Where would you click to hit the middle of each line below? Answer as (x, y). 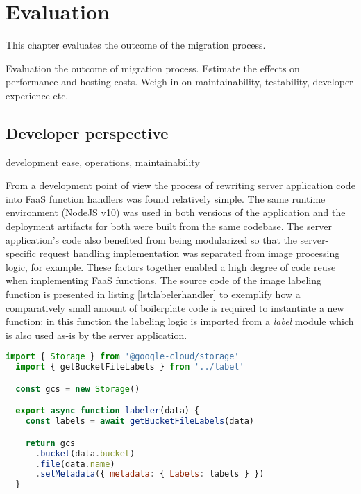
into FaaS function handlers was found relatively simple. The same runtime (166, 198)
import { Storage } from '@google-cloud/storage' (123, 357)
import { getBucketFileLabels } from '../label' (130, 367)
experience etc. (37, 95)
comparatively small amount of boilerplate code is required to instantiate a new (175, 307)
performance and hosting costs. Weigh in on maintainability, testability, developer (179, 82)
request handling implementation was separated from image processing (190, 253)
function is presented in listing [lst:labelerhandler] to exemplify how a (153, 294)
